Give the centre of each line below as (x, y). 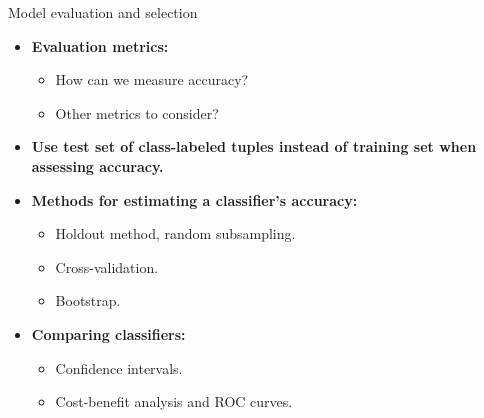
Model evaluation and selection (103, 12)
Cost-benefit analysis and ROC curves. (174, 401)
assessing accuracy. (97, 165)
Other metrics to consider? (137, 112)
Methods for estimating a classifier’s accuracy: (194, 199)
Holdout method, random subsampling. (175, 233)
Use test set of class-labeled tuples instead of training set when (254, 146)
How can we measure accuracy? (152, 79)
